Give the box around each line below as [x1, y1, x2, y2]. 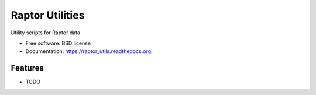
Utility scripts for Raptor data [11, 29, 81, 36]
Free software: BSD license [25, 40, 91, 47]
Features [11, 63, 44, 73]
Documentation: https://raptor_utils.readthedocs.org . [25, 48, 153, 55]
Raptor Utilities [11, 9, 85, 22]
